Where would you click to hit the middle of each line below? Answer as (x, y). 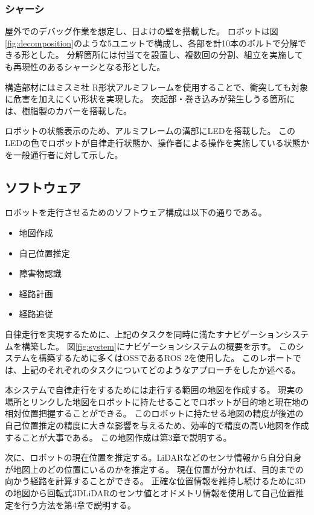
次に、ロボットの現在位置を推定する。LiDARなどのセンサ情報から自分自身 (153, 457)
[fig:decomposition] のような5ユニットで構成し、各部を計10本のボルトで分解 (152, 43)
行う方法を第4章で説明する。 (78, 504)
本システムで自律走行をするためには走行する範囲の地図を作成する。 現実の (154, 390)
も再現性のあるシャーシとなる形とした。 (85, 66)
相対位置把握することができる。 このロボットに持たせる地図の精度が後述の (154, 413)
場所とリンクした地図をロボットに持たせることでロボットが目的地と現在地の (157, 401)
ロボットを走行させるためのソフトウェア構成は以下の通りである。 (136, 212)
